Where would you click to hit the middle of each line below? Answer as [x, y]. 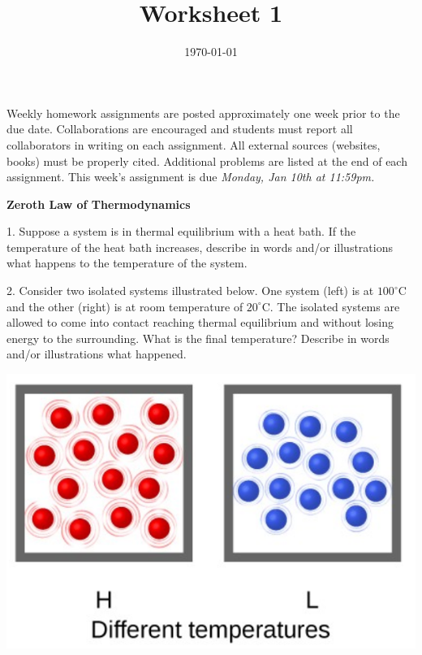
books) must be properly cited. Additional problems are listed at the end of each [207, 160]
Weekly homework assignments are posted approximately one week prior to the [203, 113]
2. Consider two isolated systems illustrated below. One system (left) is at [190, 291]
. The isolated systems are [335, 306]
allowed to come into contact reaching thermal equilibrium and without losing [200, 322]
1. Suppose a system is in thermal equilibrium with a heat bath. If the [181, 231]
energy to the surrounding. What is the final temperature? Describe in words [198, 338]
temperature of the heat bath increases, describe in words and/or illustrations [200, 247]
